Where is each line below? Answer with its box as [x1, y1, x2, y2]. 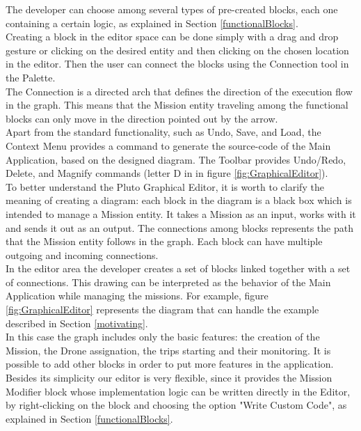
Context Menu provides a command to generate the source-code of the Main [6, 138, 331, 152]
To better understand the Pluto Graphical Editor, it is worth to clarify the [6, 179, 324, 194]
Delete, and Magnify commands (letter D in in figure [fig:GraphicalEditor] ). [6, 166, 328, 180]
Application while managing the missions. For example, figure [6, 288, 268, 303]
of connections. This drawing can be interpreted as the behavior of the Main [6, 274, 331, 289]
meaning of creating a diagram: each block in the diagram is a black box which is [6, 193, 352, 207]
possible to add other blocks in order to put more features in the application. [6, 356, 334, 371]
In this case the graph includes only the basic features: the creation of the [6, 329, 320, 344]
